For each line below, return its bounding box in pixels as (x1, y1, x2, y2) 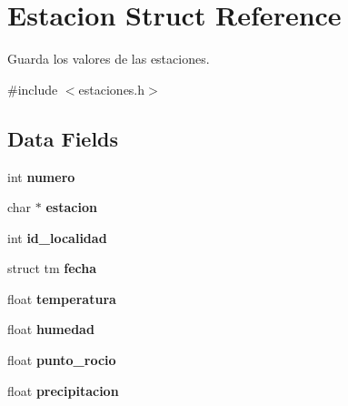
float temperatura (7, 289, 116, 308)
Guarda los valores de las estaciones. (7, 49, 210, 68)
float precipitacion (7, 381, 119, 400)
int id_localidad (7, 228, 107, 247)
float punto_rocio (7, 350, 116, 370)
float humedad (7, 320, 94, 339)
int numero (7, 167, 75, 186)
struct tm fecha (7, 259, 97, 278)
